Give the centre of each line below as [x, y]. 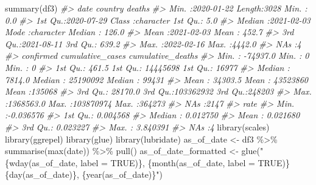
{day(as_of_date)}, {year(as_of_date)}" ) [84, 174]
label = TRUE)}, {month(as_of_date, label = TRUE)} [185, 162]
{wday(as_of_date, [41, 162]
